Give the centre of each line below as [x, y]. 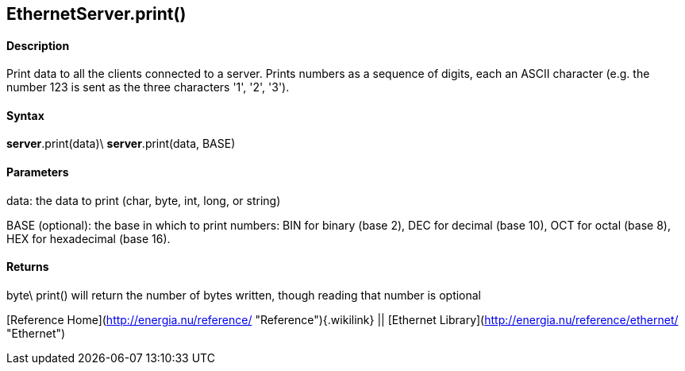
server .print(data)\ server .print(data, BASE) [121, 144]
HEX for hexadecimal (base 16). [89, 238]
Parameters [38, 172]
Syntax [25, 115]
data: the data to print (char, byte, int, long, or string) [144, 200]
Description [38, 45]
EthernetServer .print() [96, 14]
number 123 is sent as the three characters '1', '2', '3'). [148, 87]
